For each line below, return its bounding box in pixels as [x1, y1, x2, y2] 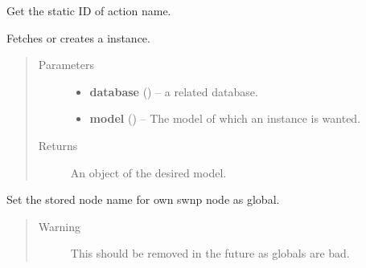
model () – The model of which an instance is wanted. [89, 110, 361, 127]
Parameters [38, 56, 94, 73]
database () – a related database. [89, 83, 258, 99]
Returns [38, 136, 78, 153]
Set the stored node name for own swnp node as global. [6, 191, 280, 208]
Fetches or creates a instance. [6, 29, 150, 46]
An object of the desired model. [70, 164, 227, 181]
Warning [38, 217, 80, 234]
